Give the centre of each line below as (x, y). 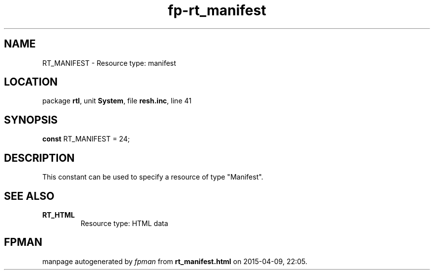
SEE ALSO (29, 196)
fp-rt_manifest (217, 10)
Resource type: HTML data (124, 223)
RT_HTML (59, 215)
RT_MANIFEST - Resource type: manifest (109, 63)
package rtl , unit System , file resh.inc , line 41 (117, 101)
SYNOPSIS (31, 120)
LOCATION (31, 82)
